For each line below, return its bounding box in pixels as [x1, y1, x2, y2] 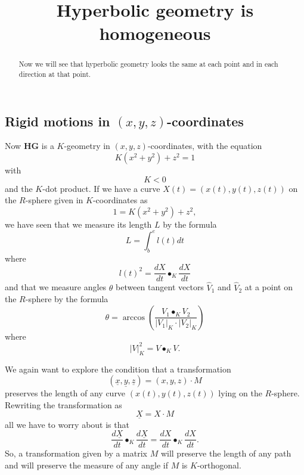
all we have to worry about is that [5, 418, 129, 430]
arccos [122, 313, 145, 322]
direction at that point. [18, 69, 91, 79]
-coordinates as [92, 194, 148, 206]
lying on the [218, 387, 262, 399]
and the [5, 182, 33, 194]
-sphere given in [25, 194, 83, 206]
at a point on [244, 281, 293, 293]
